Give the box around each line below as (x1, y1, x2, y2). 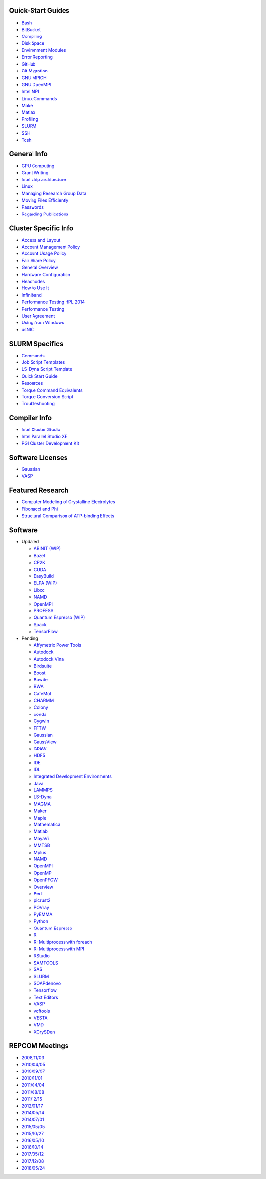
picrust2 (33, 897, 51, 903)
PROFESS (33, 607, 54, 613)
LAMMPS (33, 787, 53, 793)
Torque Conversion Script (21, 394, 74, 400)
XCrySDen (33, 1029, 55, 1035)
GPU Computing (21, 163, 55, 169)
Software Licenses (9, 453, 68, 462)
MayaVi (33, 835, 49, 841)
